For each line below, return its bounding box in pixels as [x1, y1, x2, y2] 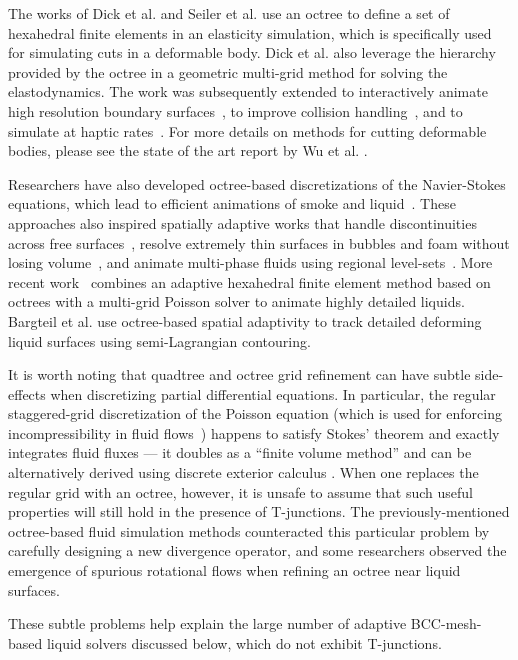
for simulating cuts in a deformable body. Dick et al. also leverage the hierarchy [8, 42, 496, 63]
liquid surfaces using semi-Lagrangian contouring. [8, 330, 311, 351]
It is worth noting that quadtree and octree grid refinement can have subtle [8, 364, 471, 385]
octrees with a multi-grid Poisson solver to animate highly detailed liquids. [8, 291, 465, 312]
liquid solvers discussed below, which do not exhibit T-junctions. [46, 632, 442, 653]
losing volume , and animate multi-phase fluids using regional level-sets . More [8, 252, 493, 273]
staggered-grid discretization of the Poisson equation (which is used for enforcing [8, 403, 502, 424]
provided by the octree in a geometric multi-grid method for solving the [8, 61, 448, 82]
